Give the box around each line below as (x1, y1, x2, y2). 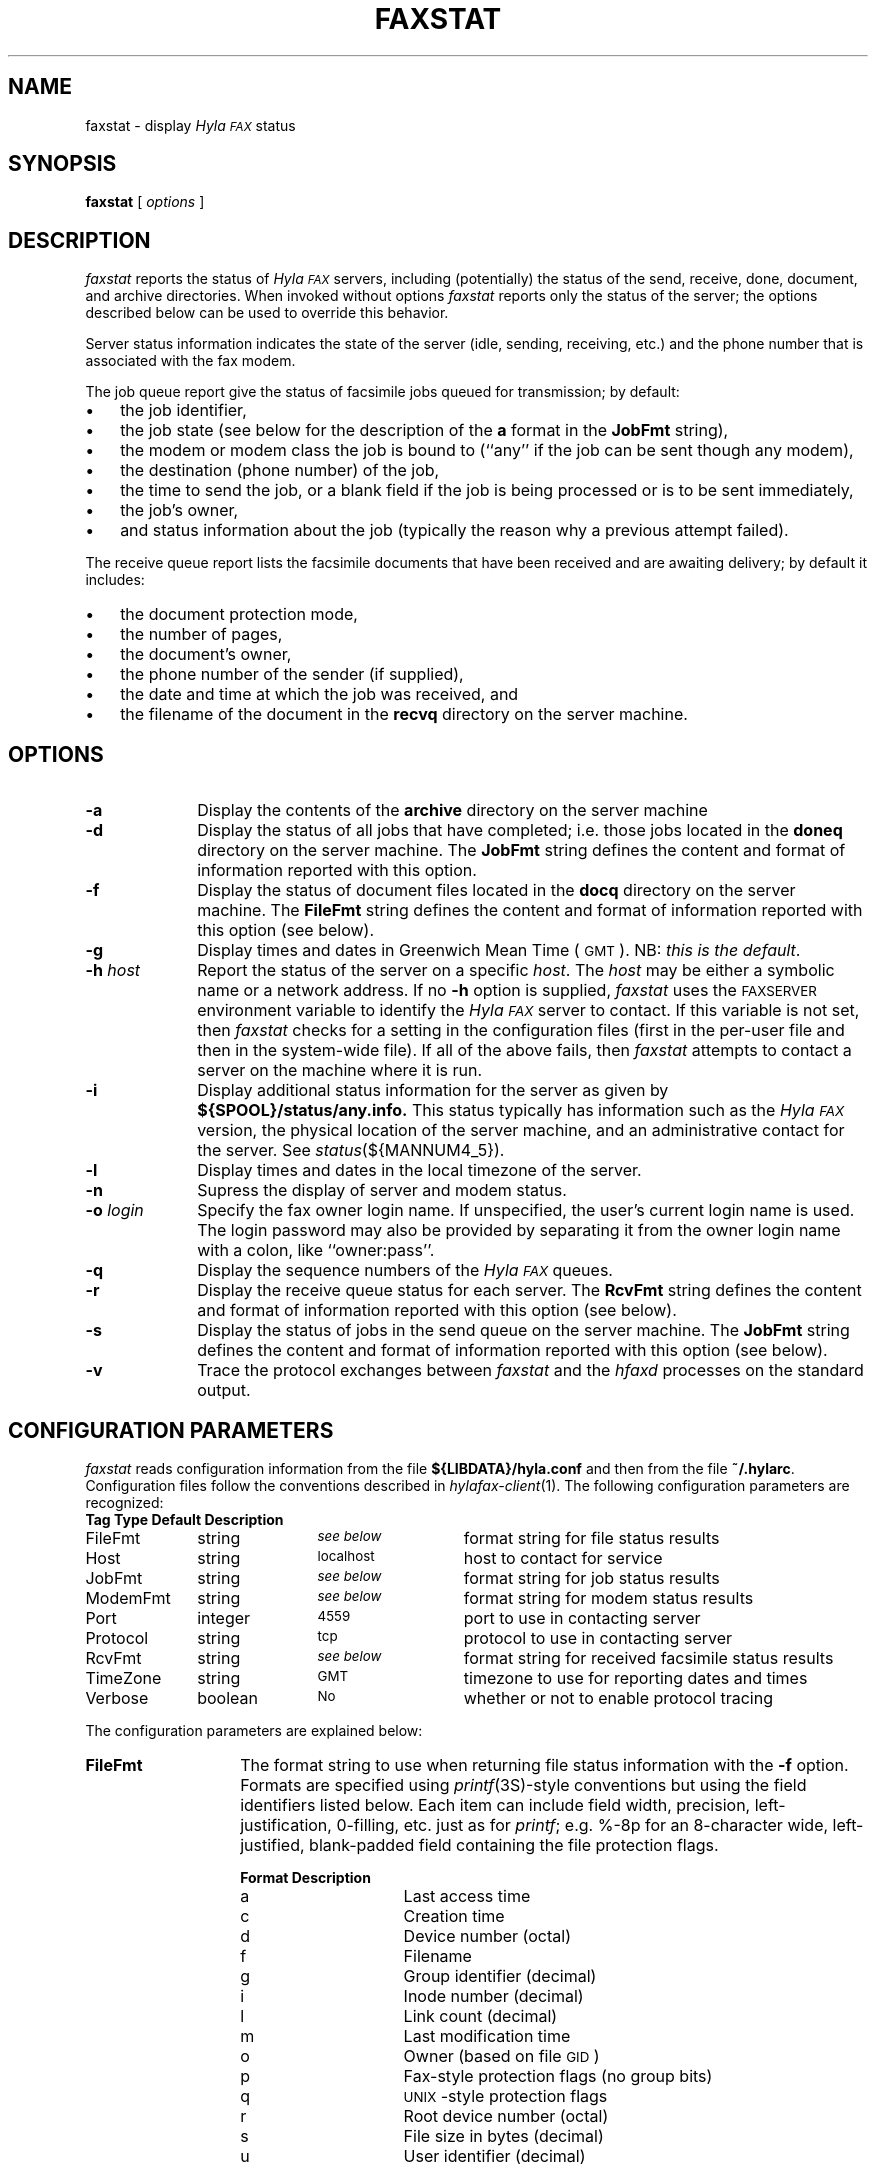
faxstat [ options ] (85, 193, 205, 211)
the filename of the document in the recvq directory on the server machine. (120, 704, 688, 725)
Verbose (85, 1687, 149, 1708)
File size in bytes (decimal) (403, 2125, 604, 2146)
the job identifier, (120, 400, 247, 421)
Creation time (403, 1905, 505, 1926)
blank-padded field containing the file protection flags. (309, 1834, 719, 1855)
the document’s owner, (120, 644, 292, 665)
